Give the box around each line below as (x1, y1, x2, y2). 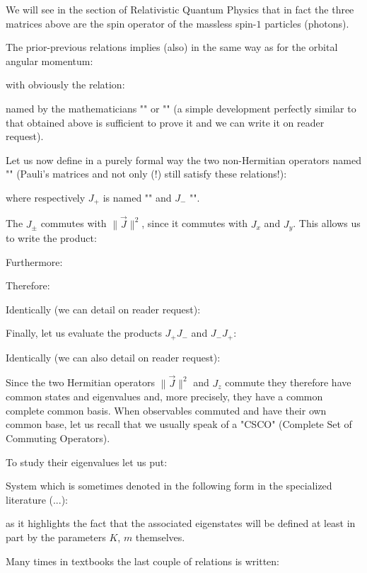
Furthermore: (6, 254, 63, 269)
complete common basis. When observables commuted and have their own (6, 403, 327, 417)
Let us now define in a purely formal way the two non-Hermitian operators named (6, 152, 361, 167)
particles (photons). (264, 16, 349, 30)
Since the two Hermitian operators (6, 375, 155, 390)
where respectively (6, 190, 86, 204)
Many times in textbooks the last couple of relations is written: (6, 553, 280, 568)
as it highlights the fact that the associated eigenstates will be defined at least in (6, 516, 356, 531)
